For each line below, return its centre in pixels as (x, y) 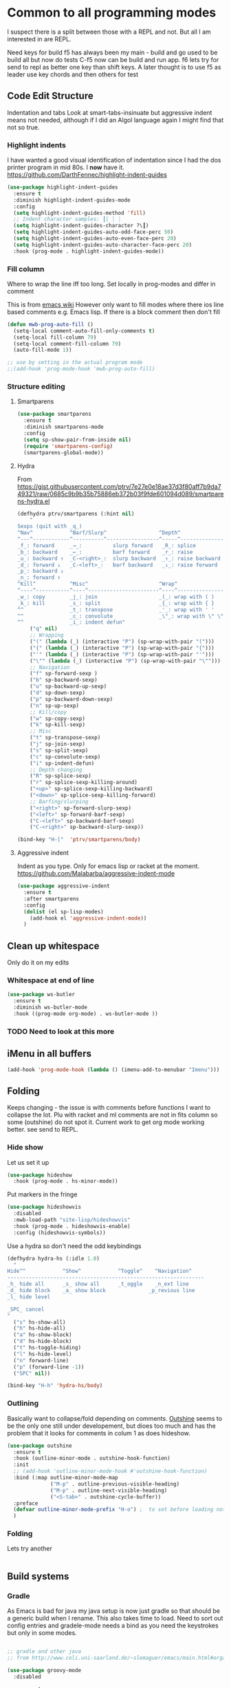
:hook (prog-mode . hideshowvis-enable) (72, 1226)
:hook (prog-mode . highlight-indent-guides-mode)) (89, 251)
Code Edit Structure (51, 96)
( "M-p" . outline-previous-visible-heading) (115, 1484)
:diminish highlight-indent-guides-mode (72, 200)
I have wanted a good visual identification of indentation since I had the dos (114, 160)
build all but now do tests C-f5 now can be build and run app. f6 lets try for (113, 59)
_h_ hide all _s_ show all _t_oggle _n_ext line (98, 1284)
